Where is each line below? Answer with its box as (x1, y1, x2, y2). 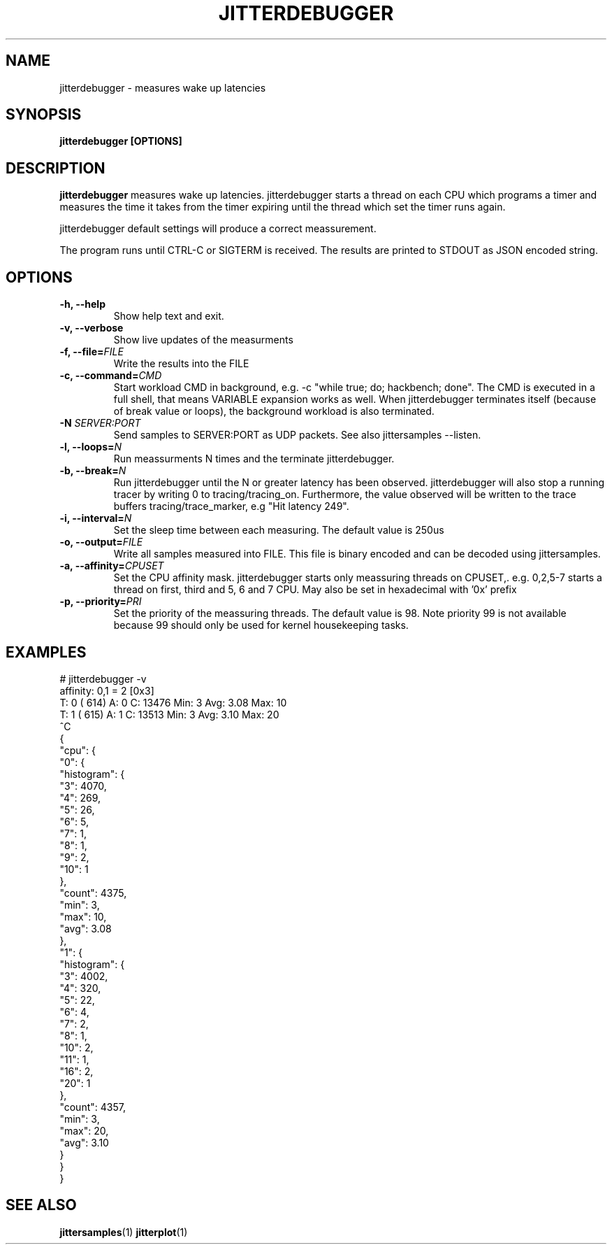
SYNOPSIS (6, 106, 82, 124)
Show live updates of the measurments (113, 334, 293, 346)
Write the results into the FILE (113, 357, 249, 370)
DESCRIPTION (6, 159, 105, 177)
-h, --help (59, 298, 105, 311)
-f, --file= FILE (59, 346, 124, 358)
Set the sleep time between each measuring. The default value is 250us (113, 524, 444, 537)
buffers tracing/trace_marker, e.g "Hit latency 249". (113, 500, 349, 513)
